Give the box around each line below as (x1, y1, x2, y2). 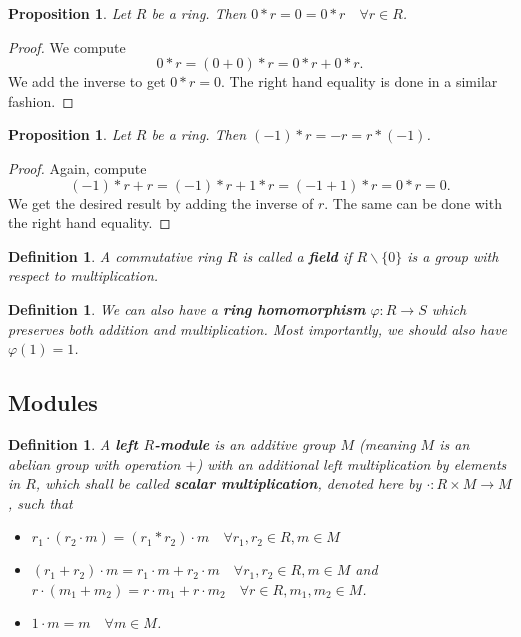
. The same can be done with (324, 192, 502, 213)
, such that (8, 492, 73, 513)
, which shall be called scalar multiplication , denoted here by (35, 473, 422, 494)
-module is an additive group (154, 433, 336, 454)
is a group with (407, 245, 499, 266)
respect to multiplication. (8, 265, 159, 286)
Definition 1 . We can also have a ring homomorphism (8, 298, 366, 319)
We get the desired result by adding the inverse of (8, 192, 314, 213)
